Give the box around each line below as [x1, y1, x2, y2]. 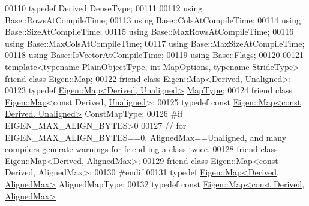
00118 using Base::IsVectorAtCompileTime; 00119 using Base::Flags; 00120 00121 [5, 49, 304, 61]
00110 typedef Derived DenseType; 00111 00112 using [5, 2, 203, 14]
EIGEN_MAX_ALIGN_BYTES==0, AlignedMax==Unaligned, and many [5, 131, 287, 143]
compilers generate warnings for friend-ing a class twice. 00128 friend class [5, 143, 278, 155]
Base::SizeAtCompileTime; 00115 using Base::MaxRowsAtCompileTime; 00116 [5, 25, 294, 38]
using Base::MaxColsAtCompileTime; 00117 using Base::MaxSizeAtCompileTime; [5, 37, 305, 49]
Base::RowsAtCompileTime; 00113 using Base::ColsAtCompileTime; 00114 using [5, 13, 301, 26]
